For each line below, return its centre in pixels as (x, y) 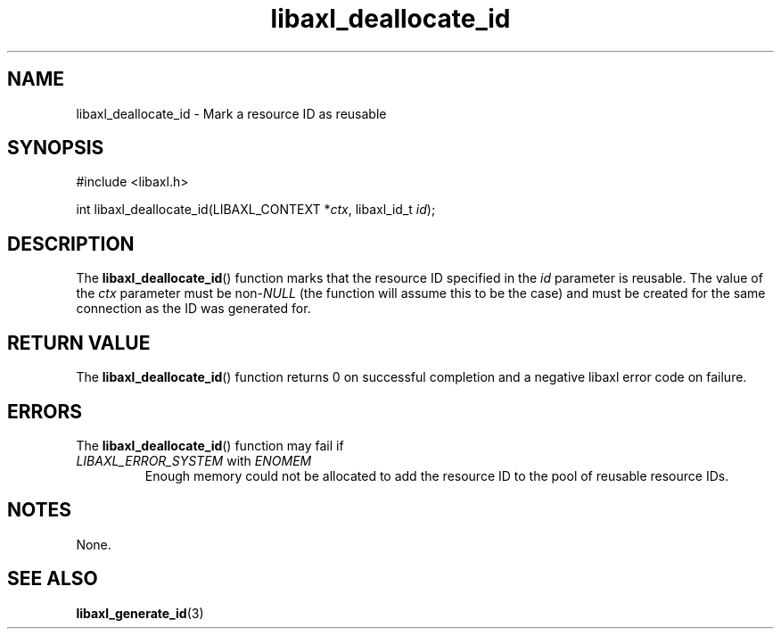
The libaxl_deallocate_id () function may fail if (210, 445)
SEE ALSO (53, 579)
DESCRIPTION (71, 244)
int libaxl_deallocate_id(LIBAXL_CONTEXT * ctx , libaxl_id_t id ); (256, 210)
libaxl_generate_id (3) (140, 613)
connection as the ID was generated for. (193, 309)
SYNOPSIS (56, 148)
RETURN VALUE (79, 343)
